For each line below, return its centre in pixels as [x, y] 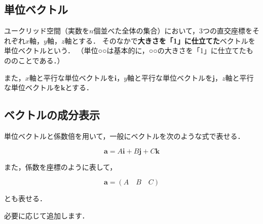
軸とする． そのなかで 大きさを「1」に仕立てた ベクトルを [160, 40]
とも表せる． [25, 198]
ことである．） [41, 60]
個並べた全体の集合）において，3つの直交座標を [173, 31]
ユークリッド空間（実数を [47, 31]
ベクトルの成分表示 [52, 115]
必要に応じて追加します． [47, 215]
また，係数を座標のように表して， [61, 166]
